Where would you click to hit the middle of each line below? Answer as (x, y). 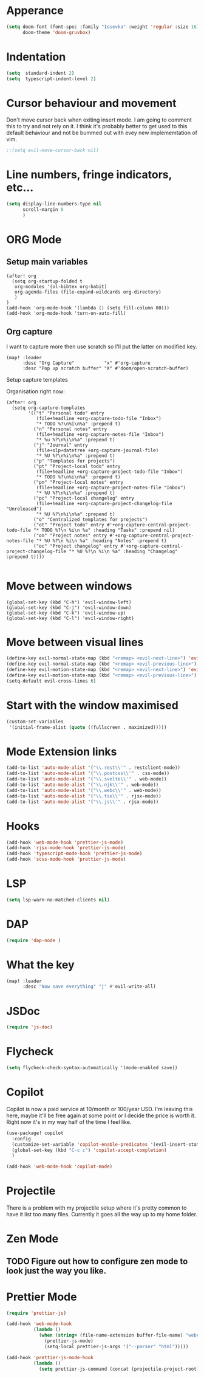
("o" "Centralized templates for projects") (90, 519)
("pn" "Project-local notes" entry (78, 482)
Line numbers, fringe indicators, (89, 175)
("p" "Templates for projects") (74, 461)
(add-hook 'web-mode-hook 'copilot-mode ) (59, 1167)
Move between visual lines (75, 642)
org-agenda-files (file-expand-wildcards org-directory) (88, 292)
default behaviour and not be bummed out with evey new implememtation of (102, 133)
